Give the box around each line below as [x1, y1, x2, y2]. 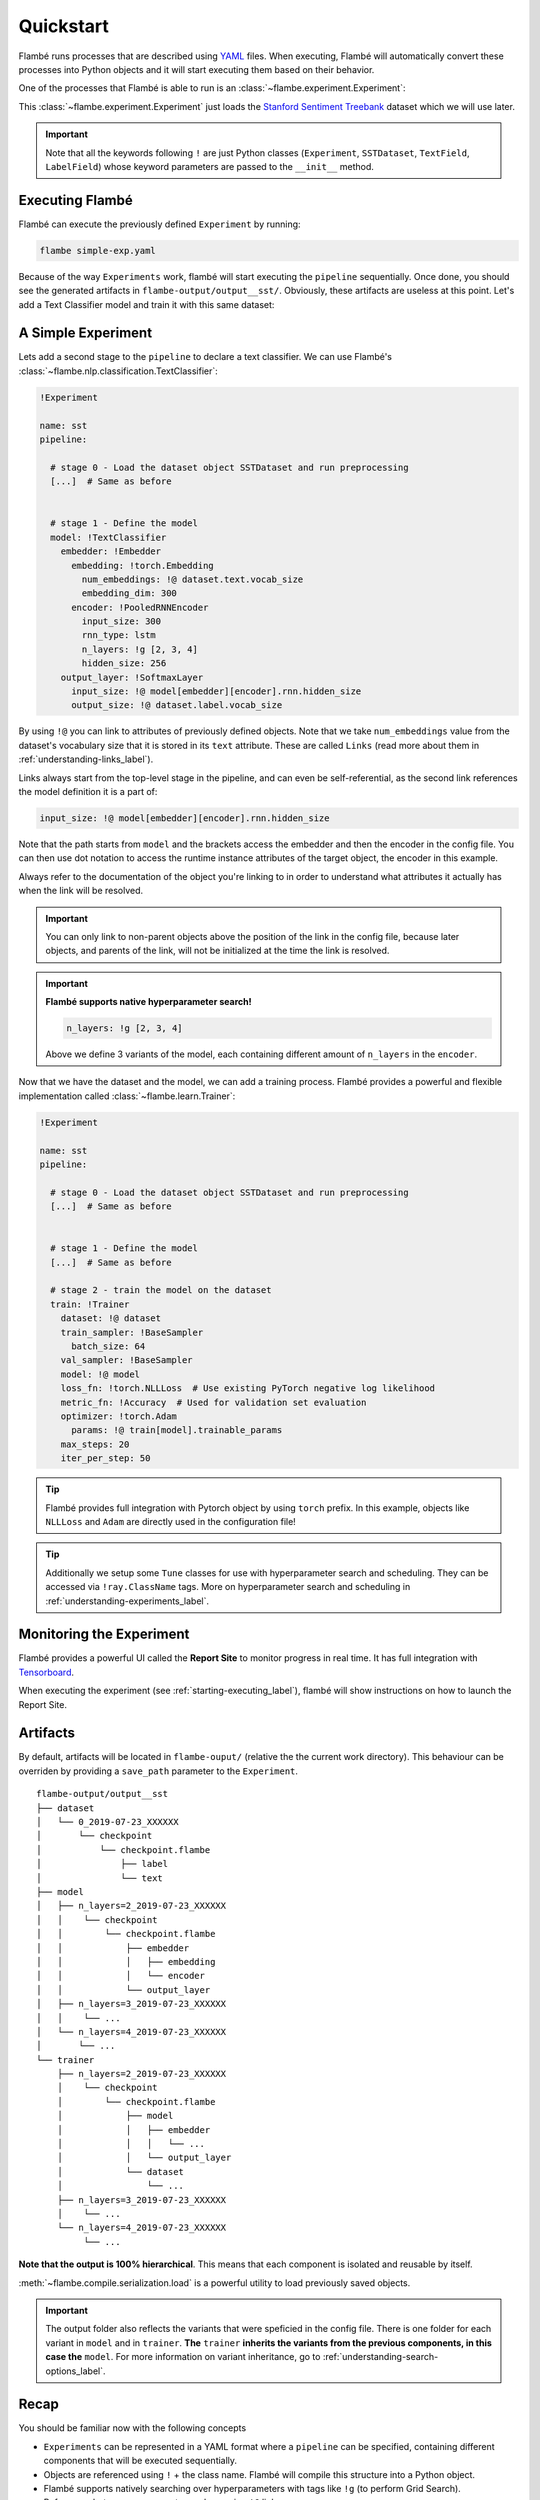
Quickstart [18, 15, 110, 37]
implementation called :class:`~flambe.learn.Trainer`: [18, 1090, 236, 1102]
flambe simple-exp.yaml [39, 245, 157, 256]
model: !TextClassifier [50, 531, 167, 543]
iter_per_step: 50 [60, 1453, 151, 1464]
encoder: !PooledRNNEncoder [71, 601, 209, 613]
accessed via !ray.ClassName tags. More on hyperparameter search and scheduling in [45, 1581, 411, 1593]
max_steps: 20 [60, 1438, 130, 1450]
